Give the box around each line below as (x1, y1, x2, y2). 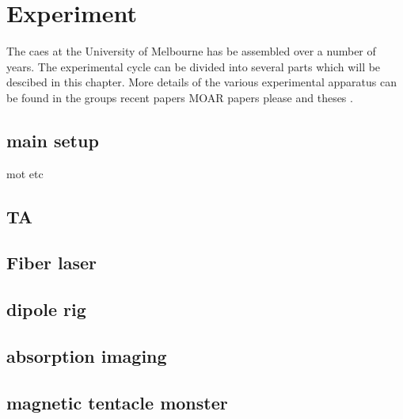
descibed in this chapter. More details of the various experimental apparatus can (6, 74, 397, 90)
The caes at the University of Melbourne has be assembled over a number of (6, 43, 376, 59)
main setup (6, 128, 99, 152)
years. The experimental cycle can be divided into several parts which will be (6, 58, 381, 74)
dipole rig (6, 297, 86, 322)
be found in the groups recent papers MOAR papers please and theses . (6, 89, 353, 105)
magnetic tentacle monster (6, 390, 228, 414)
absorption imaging (6, 344, 167, 368)
